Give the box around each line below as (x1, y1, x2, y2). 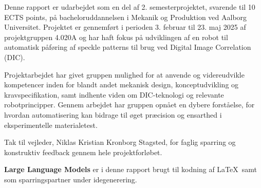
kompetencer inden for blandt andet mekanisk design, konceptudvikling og (4, 79, 239, 90)
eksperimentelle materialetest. (4, 119, 98, 130)
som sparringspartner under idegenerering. (4, 174, 137, 184)
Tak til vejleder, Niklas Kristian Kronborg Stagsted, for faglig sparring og (4, 137, 236, 147)
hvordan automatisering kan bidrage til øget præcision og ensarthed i (4, 109, 222, 120)
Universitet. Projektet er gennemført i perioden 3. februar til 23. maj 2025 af (4, 22, 246, 32)
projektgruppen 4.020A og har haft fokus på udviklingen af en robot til (4, 31, 228, 42)
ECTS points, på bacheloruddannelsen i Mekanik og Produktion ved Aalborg (4, 11, 247, 22)
